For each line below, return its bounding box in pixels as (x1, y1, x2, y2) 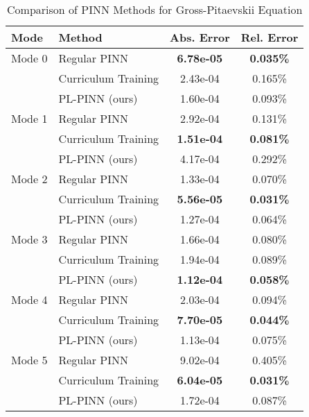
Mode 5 (11, 352, 48, 368)
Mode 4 (11, 291, 48, 307)
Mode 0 (11, 50, 48, 66)
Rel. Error (240, 29, 299, 45)
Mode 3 (11, 231, 48, 247)
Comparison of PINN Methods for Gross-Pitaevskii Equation (7, 1, 303, 17)
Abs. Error (170, 29, 230, 45)
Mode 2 (11, 171, 48, 187)
